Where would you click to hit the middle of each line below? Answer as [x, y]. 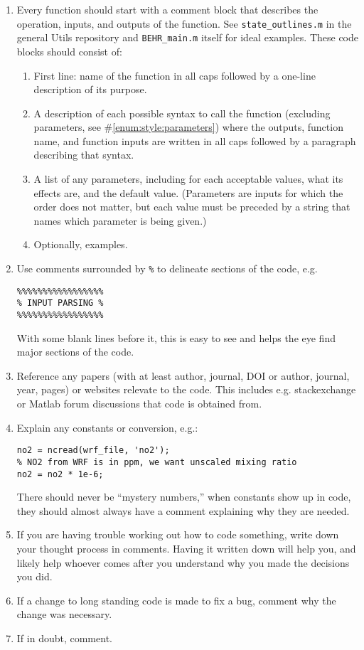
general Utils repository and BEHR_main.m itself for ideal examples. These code [188, 37]
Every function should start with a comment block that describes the [167, 9]
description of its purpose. [90, 89]
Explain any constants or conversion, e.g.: [107, 427]
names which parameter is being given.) [120, 220]
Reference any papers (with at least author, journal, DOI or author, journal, [183, 375]
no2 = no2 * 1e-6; [60, 474]
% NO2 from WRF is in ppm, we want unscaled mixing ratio [157, 462]
